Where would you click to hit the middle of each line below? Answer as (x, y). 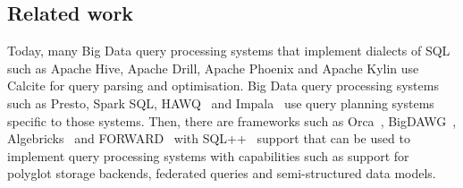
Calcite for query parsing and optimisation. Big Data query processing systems (223, 85)
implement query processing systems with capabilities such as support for (208, 155)
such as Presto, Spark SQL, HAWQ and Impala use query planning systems (221, 103)
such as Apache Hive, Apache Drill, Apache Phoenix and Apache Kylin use (213, 68)
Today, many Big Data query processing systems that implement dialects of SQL (229, 51)
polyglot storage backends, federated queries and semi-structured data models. (222, 173)
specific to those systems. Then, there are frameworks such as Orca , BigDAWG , (232, 120)
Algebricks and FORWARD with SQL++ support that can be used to (209, 138)
